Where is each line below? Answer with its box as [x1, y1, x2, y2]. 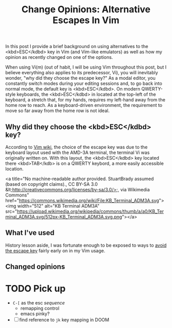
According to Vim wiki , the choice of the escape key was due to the [5, 144, 148, 150]
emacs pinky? [20, 311, 50, 317]
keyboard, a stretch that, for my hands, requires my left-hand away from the [5, 97, 165, 103]
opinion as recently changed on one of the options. [5, 54, 113, 60]
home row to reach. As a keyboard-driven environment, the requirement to [5, 102, 163, 108]
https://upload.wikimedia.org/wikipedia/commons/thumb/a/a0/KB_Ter [17, 208, 164, 214]
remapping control [20, 305, 60, 312]
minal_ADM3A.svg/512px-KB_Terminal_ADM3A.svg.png [5, 214, 122, 220]
